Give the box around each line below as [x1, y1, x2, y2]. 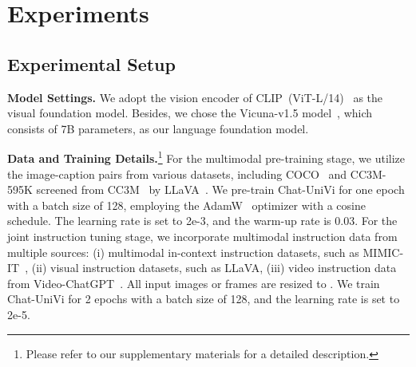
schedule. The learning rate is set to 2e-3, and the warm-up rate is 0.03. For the [7, 212, 398, 229]
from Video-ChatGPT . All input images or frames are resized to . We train [7, 274, 380, 291]
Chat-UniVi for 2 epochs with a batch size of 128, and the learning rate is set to [7, 290, 400, 307]
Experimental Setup [7, 51, 176, 76]
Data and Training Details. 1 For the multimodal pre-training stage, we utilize [7, 148, 406, 167]
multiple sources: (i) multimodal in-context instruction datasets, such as [7, 243, 359, 260]
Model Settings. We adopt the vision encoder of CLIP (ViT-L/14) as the [7, 89, 383, 105]
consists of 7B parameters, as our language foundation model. [7, 120, 309, 136]
